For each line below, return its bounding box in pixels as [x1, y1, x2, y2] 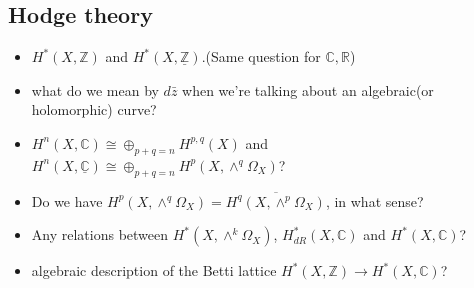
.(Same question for [201, 46, 321, 67]
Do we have [31, 190, 103, 211]
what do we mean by [31, 79, 159, 100]
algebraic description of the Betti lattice [31, 260, 277, 281]
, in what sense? [325, 190, 424, 211]
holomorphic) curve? [31, 99, 157, 120]
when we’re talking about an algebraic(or [182, 79, 434, 100]
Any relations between [31, 224, 169, 245]
